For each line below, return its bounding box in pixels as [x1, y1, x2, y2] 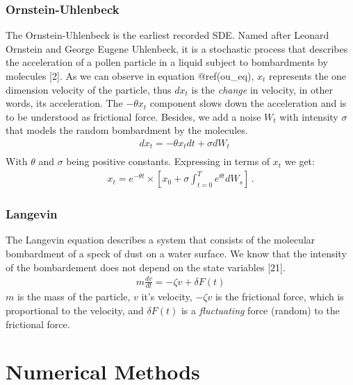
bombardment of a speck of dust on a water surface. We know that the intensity [6, 246, 347, 260]
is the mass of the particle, [17, 289, 131, 304]
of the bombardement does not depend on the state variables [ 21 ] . [6, 259, 286, 274]
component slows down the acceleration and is [149, 96, 347, 110]
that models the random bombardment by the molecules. [6, 123, 248, 137]
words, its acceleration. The [6, 96, 123, 110]
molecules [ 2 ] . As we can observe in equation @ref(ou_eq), [6, 69, 254, 83]
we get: [284, 154, 315, 169]
